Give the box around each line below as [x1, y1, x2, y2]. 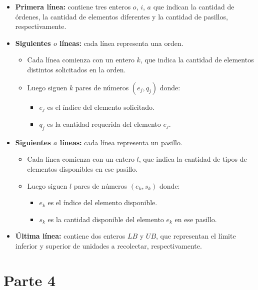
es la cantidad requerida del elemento [47, 119, 161, 129]
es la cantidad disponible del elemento [47, 214, 164, 224]
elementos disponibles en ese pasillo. [27, 164, 138, 174]
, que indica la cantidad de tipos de [138, 154, 247, 164]
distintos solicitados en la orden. [27, 64, 126, 74]
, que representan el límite [156, 231, 236, 241]
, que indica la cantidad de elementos [140, 54, 254, 65]
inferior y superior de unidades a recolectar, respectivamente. [15, 240, 202, 251]
